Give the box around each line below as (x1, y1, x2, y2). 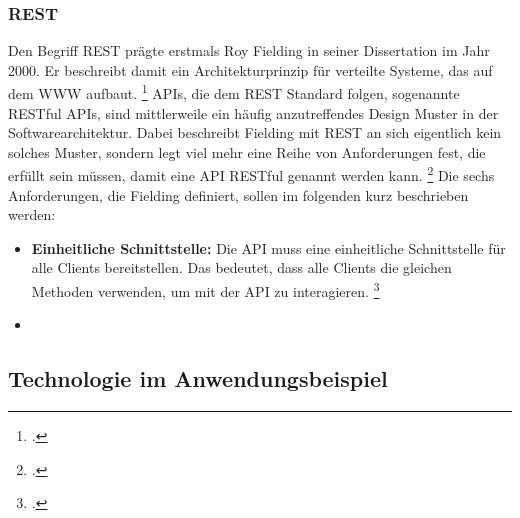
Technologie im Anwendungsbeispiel (8, 363, 388, 394)
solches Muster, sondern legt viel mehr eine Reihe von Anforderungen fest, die (8, 141, 486, 162)
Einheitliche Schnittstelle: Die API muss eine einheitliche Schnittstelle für (31, 237, 506, 258)
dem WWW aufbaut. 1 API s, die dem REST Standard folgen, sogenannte (8, 80, 460, 104)
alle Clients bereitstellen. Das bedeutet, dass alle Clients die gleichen (31, 257, 452, 278)
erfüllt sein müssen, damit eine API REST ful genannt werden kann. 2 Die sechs (8, 162, 495, 186)
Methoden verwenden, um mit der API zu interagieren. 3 (31, 278, 380, 301)
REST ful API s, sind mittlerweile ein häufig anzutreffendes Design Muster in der (8, 102, 499, 123)
